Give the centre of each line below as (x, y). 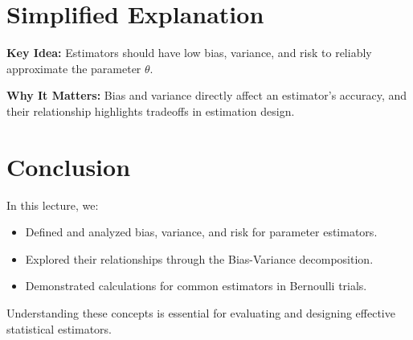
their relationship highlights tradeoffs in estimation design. (151, 111)
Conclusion (69, 166)
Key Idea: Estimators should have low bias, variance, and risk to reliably (189, 53)
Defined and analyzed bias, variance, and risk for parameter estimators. (201, 232)
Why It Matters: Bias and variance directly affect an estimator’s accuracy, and (207, 95)
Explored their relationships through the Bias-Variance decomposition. (199, 258)
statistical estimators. (59, 328)
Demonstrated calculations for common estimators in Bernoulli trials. (196, 286)
